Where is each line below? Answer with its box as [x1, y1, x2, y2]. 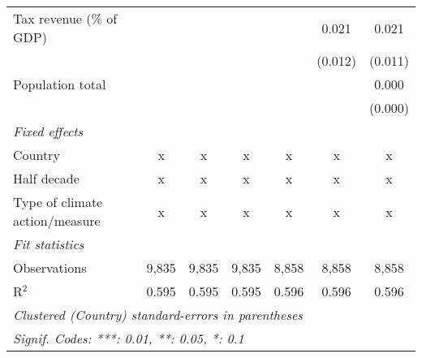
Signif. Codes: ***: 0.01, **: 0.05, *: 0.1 [13, 329, 244, 347]
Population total [13, 75, 106, 93]
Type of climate [13, 192, 103, 211]
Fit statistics [13, 235, 84, 253]
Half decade [13, 169, 80, 188]
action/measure [13, 211, 101, 230]
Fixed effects [13, 122, 84, 140]
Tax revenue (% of [13, 9, 118, 28]
